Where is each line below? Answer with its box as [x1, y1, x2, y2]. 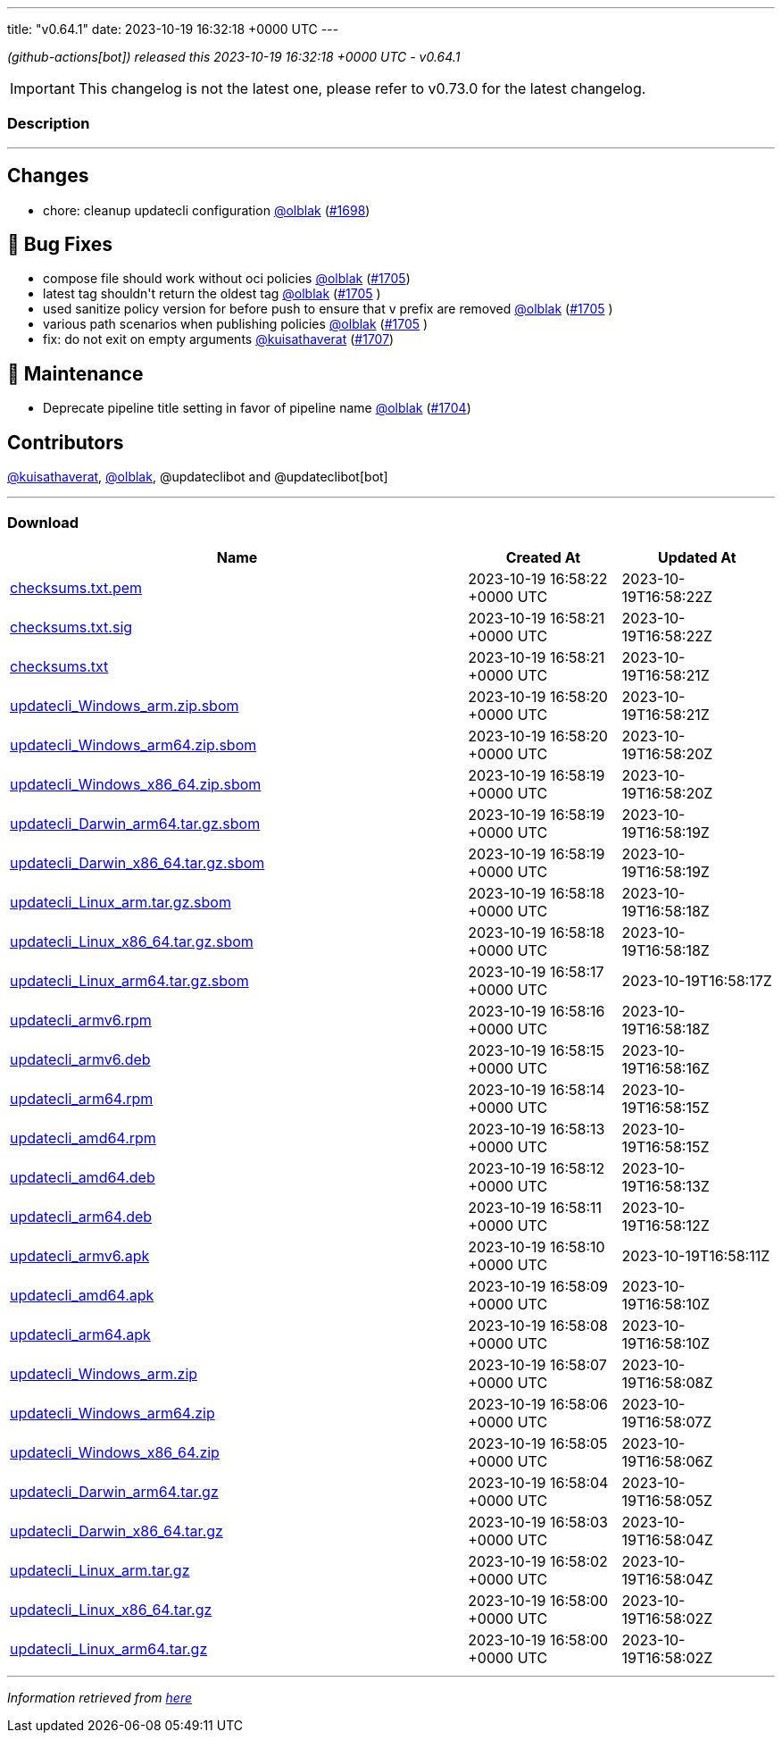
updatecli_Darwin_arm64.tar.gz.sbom [10, 814, 261, 832]
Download [7, 513, 79, 531]
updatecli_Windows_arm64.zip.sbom [10, 735, 257, 754]
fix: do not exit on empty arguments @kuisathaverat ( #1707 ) [43, 331, 395, 347]
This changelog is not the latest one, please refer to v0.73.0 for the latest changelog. [78, 79, 646, 97]
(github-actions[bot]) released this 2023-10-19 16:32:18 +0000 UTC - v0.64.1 [7, 49, 461, 64]
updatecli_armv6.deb [10, 1050, 151, 1068]
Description [7, 114, 90, 133]
